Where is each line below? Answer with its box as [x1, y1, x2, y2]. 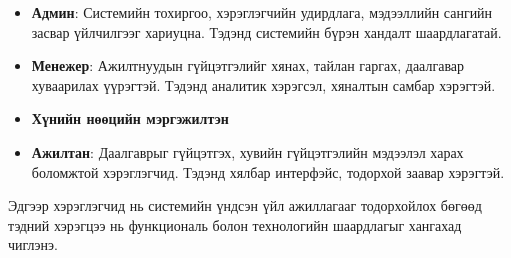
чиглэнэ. [8, 234, 58, 255]
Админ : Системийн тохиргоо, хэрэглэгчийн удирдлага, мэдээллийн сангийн [31, 2, 493, 22]
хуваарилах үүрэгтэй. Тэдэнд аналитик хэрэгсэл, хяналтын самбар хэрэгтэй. [31, 74, 496, 95]
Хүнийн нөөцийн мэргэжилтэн [31, 108, 229, 129]
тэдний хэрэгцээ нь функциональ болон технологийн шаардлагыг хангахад [8, 214, 462, 235]
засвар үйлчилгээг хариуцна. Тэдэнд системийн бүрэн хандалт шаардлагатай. [31, 21, 502, 42]
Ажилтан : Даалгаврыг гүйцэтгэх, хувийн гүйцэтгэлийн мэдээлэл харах [31, 141, 464, 162]
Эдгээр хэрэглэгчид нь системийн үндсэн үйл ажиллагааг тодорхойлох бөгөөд [8, 195, 482, 216]
